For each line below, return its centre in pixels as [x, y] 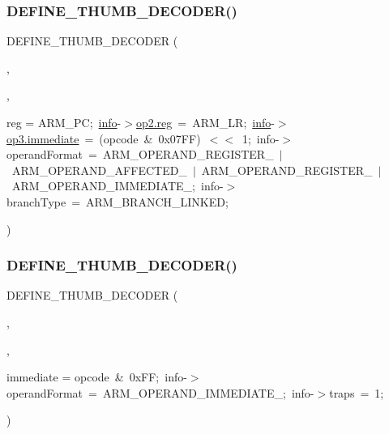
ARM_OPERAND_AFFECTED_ [99, 170]
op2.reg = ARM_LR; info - [205, 122]
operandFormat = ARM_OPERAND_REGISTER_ [140, 154]
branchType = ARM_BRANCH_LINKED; [118, 201]
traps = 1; [357, 392]
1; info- [261, 138]
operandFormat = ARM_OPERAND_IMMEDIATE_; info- [160, 392]
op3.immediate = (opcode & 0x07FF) [104, 138]
